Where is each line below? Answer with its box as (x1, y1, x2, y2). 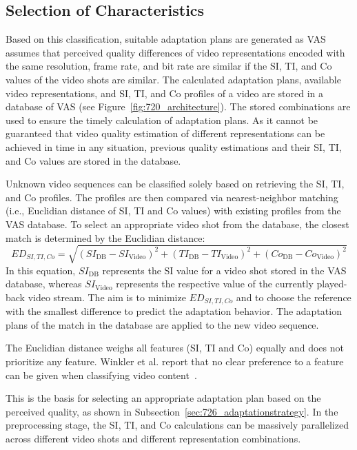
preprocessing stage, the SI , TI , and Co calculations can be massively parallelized (6, 418, 349, 432)
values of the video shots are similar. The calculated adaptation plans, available (6, 72, 341, 86)
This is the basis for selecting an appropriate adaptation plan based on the (6, 391, 321, 405)
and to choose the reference (236, 289, 351, 304)
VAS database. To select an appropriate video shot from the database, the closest (6, 216, 349, 231)
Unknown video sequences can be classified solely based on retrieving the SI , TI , (6, 176, 345, 191)
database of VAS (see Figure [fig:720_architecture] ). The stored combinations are (6, 99, 351, 114)
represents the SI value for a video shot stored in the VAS (102, 263, 347, 277)
